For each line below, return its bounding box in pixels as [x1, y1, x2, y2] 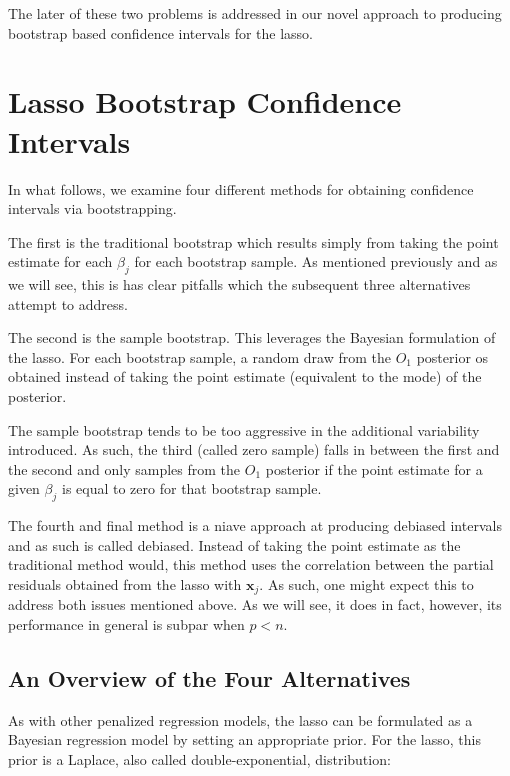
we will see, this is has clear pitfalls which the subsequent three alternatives [8, 274, 471, 295]
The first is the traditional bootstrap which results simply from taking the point [8, 231, 499, 252]
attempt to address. [8, 293, 128, 314]
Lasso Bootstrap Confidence [8, 81, 402, 122]
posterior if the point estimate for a [265, 458, 483, 479]
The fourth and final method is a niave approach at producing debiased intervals [8, 515, 502, 536]
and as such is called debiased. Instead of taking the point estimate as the [8, 534, 461, 555]
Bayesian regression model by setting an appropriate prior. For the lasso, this [8, 729, 481, 750]
